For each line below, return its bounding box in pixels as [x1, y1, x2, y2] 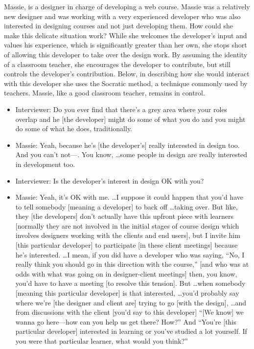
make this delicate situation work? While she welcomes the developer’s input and [4, 30, 247, 40]
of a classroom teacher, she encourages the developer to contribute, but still [4, 59, 231, 69]
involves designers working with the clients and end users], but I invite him [15, 230, 240, 240]
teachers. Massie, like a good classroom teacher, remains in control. [4, 88, 205, 98]
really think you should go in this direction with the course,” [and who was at [15, 259, 249, 269]
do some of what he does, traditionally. [15, 123, 133, 134]
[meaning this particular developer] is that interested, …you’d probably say [15, 288, 239, 298]
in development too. [15, 159, 75, 169]
